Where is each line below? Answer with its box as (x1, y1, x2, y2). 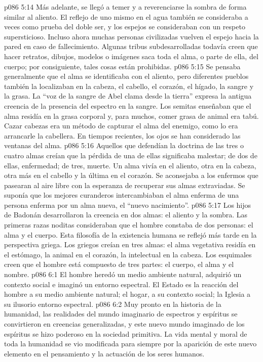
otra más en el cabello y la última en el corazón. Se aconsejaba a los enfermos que (4, 170, 258, 180)
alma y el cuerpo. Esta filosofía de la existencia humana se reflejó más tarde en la (4, 229, 257, 240)
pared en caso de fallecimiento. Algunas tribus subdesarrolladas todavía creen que (4, 41, 258, 52)
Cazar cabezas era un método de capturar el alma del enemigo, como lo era (4, 120, 238, 131)
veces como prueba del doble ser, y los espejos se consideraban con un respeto (4, 21, 245, 32)
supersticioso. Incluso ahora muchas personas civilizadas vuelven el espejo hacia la (4, 31, 259, 41)
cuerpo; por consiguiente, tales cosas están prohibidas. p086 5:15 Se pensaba (4, 61, 241, 71)
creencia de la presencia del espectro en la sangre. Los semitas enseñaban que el (4, 100, 251, 111)
